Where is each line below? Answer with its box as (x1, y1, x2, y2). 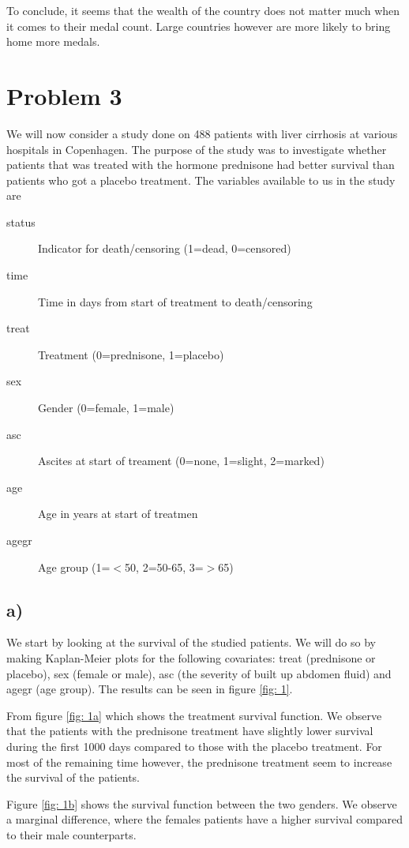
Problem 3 (6, 79, 122, 111)
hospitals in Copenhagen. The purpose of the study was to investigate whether (6, 141, 387, 157)
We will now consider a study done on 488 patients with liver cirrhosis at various (6, 125, 398, 141)
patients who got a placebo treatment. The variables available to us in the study (6, 171, 396, 188)
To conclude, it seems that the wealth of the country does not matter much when (6, 2, 400, 18)
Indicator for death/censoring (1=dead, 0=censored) (38, 240, 291, 257)
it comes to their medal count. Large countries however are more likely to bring (6, 17, 391, 34)
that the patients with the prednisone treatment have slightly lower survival (6, 722, 373, 739)
